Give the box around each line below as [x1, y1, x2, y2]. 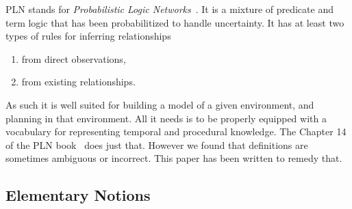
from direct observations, [21, 51, 126, 66]
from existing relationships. [21, 74, 136, 89]
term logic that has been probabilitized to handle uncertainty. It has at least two [5, 15, 344, 29]
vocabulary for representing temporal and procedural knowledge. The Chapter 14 [5, 124, 347, 139]
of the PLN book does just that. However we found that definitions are [5, 137, 308, 152]
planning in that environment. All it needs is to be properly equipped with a [5, 111, 327, 125]
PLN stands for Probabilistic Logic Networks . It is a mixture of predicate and [5, 2, 334, 16]
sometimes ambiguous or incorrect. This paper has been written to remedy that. [5, 151, 342, 165]
